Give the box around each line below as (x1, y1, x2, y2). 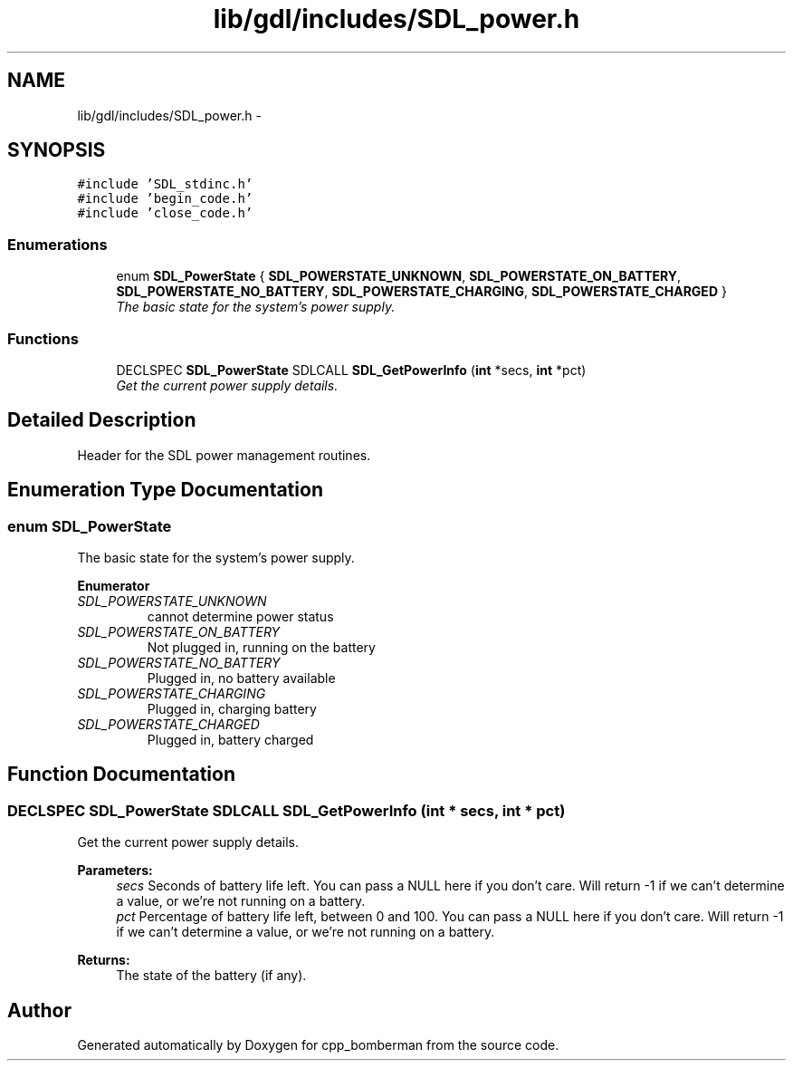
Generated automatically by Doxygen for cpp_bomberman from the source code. (77, 1037, 559, 1054)
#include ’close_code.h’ (77, 206, 253, 221)
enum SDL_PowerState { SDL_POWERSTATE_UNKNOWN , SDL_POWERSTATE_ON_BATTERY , (116, 268, 682, 284)
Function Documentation (7, 763, 235, 786)
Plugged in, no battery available (147, 670, 336, 686)
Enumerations (7, 235, 108, 254)
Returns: (77, 952, 130, 968)
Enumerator (77, 578, 150, 593)
